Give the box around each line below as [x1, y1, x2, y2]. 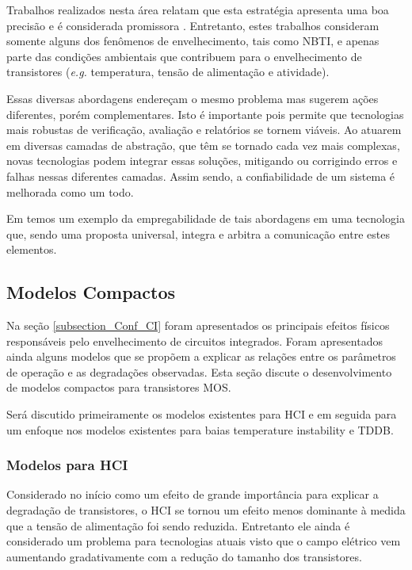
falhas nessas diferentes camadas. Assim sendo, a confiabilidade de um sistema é [6, 167, 395, 184]
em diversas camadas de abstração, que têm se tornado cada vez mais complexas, [6, 136, 400, 153]
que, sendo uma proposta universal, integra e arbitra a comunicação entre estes [6, 225, 390, 242]
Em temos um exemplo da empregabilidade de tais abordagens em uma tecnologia [6, 210, 405, 227]
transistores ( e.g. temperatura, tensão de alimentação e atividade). [6, 63, 330, 80]
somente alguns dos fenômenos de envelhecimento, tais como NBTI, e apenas [6, 33, 380, 49]
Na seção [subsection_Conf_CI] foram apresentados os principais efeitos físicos [6, 317, 390, 334]
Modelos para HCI [6, 455, 128, 475]
